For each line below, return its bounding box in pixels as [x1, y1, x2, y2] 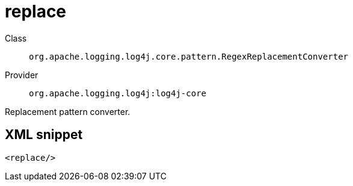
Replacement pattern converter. [5, 106, 130, 117]
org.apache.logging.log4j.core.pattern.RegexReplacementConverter [29, 51, 349, 61]
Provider [5, 69, 38, 80]
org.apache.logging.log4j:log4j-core [29, 88, 207, 98]
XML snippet [5, 127, 83, 143]
